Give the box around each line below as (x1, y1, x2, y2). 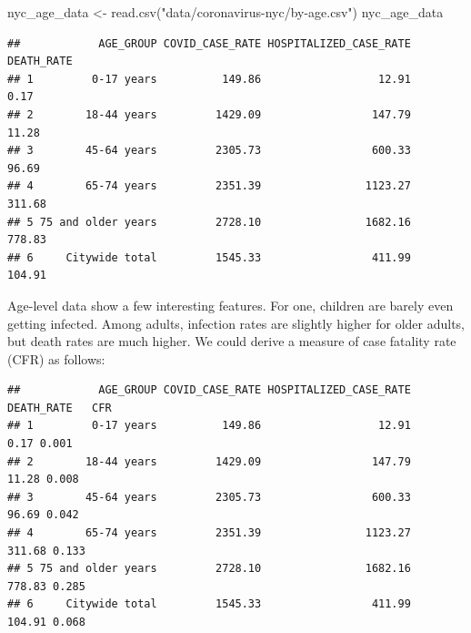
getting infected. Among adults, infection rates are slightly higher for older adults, (7, 313, 465, 332)
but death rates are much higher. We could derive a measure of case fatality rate (7, 332, 456, 351)
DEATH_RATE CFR (7, 401, 112, 414)
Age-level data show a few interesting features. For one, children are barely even (7, 295, 454, 314)
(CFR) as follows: (7, 349, 105, 368)
